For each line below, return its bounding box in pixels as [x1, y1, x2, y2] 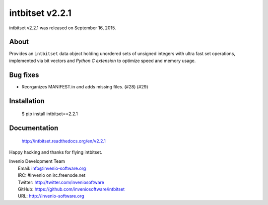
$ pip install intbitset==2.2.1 [21, 111, 78, 117]
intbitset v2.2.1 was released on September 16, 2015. [9, 25, 116, 31]
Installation [9, 97, 45, 105]
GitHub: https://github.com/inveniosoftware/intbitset [18, 186, 125, 192]
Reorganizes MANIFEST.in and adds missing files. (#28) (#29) [21, 83, 148, 89]
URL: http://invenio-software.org [18, 193, 84, 199]
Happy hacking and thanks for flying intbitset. [9, 149, 103, 155]
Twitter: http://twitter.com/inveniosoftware [18, 179, 104, 185]
